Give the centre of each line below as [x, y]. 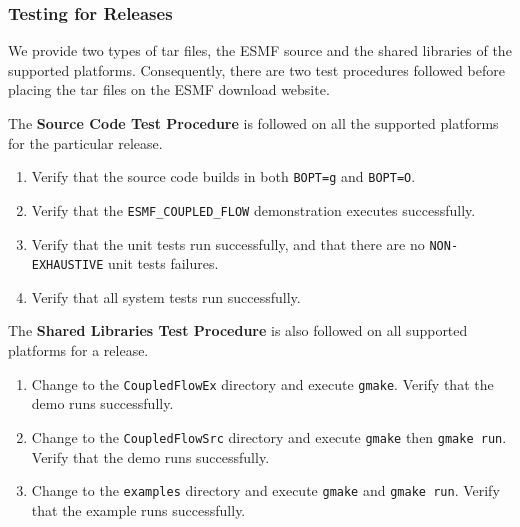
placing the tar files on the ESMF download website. [169, 89]
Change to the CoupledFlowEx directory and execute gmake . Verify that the [262, 383]
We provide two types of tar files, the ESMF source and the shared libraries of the [260, 50]
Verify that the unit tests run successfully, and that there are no [228, 243]
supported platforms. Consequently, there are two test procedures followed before [256, 69]
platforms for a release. [78, 350]
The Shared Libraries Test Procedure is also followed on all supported [238, 330]
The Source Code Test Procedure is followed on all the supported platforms [253, 123]
